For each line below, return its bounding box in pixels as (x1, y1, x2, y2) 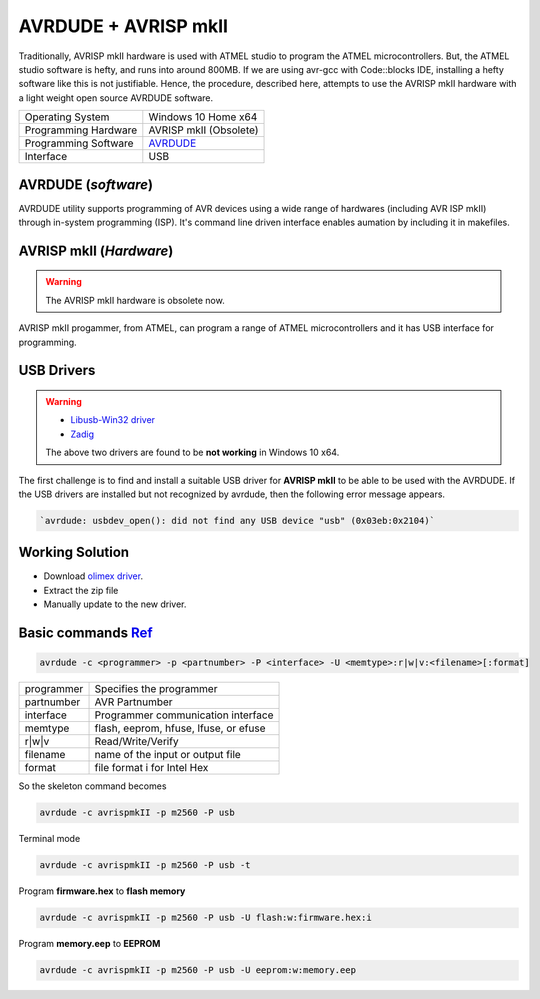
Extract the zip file (43, 584, 119, 596)
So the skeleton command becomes (18, 780, 167, 792)
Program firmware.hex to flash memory (18, 885, 186, 897)
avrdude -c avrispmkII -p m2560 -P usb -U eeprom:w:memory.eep (39, 965, 357, 976)
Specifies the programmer (94, 682, 218, 696)
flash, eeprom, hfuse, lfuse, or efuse (94, 721, 266, 735)
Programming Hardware (24, 123, 138, 137)
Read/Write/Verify (94, 735, 179, 749)
